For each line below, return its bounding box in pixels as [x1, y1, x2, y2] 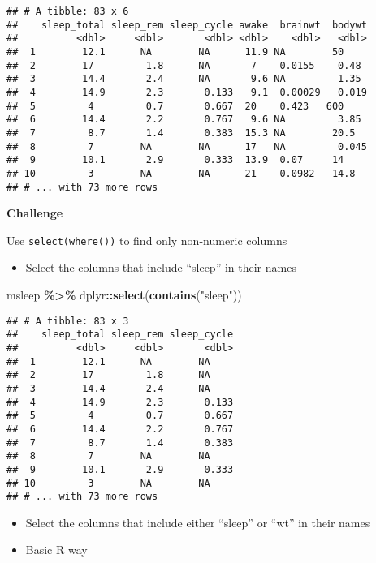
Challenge [6, 204, 63, 221]
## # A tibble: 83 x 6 [6, 6, 129, 17]
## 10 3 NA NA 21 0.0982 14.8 [6, 167, 356, 179]
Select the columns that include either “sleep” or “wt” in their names [25, 514, 370, 531]
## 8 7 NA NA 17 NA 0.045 [6, 140, 367, 153]
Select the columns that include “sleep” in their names [25, 259, 296, 276]
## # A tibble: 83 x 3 [6, 315, 129, 327]
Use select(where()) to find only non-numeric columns [6, 231, 287, 248]
